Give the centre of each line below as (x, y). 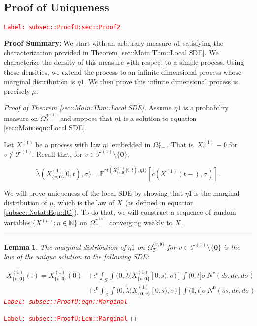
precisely (17, 91)
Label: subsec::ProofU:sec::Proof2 (62, 27)
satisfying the (203, 43)
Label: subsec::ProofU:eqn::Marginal (66, 302)
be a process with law (68, 144)
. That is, (181, 144)
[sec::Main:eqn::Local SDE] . (45, 128)
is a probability (206, 107)
